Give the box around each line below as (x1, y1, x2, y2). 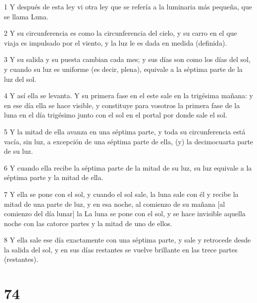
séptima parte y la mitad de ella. (4, 172, 103, 182)
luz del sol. (4, 73, 37, 84)
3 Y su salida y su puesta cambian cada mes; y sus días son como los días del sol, (4, 54, 251, 64)
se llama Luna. (4, 11, 49, 21)
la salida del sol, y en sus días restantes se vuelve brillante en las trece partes (4, 244, 238, 254)
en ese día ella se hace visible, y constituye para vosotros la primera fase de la (4, 100, 240, 110)
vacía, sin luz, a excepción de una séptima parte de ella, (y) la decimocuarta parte (4, 136, 254, 146)
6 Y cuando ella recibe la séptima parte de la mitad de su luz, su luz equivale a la (4, 162, 252, 173)
